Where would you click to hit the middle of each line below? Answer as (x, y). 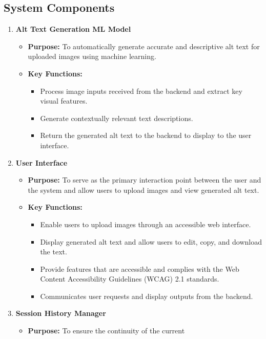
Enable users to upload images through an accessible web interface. (146, 224)
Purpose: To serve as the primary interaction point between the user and (145, 180)
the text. (54, 252)
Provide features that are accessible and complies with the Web (140, 268)
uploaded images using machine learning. (92, 56)
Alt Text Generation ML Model (73, 29)
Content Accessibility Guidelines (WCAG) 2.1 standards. (130, 279)
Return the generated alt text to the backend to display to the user (146, 135)
